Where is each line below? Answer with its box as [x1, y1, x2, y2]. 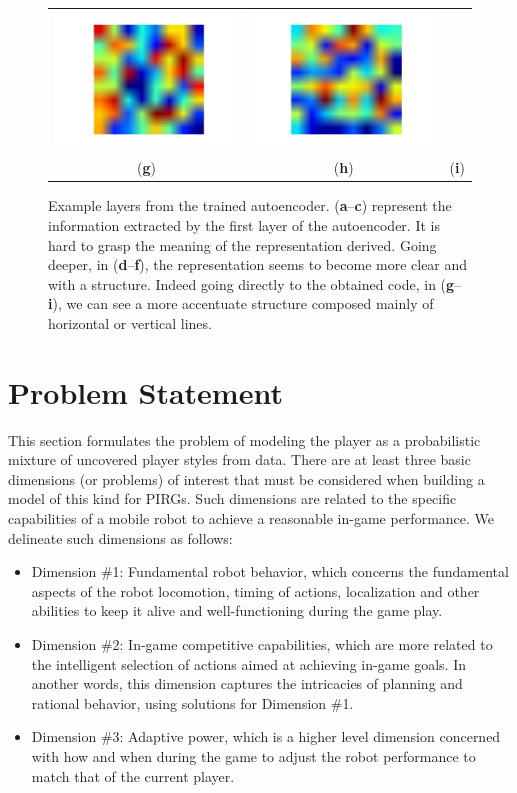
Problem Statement [8, 371, 283, 412]
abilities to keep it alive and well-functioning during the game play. [31, 600, 443, 621]
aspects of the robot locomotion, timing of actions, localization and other [31, 580, 480, 601]
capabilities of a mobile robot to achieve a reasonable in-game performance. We [8, 508, 495, 529]
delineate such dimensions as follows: [8, 527, 233, 548]
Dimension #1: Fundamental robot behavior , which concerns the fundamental [31, 561, 509, 582]
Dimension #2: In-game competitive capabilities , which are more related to [31, 634, 493, 655]
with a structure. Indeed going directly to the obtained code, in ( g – [48, 273, 462, 294]
